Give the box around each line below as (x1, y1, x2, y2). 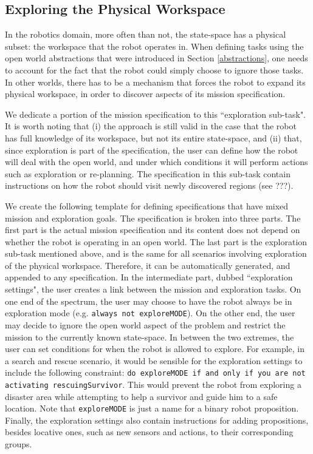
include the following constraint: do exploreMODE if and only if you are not (5, 366, 306, 379)
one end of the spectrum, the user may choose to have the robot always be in (5, 294, 292, 307)
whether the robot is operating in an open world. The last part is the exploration (5, 235, 308, 248)
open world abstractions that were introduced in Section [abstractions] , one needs (5, 52, 308, 64)
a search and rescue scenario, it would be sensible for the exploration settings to (5, 354, 303, 367)
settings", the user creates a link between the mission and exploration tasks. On (5, 283, 301, 296)
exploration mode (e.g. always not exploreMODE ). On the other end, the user (5, 307, 295, 319)
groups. (5, 438, 32, 450)
